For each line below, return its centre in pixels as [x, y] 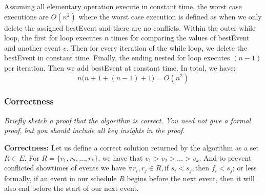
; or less [244, 168]
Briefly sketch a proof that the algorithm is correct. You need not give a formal [128, 120]
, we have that [120, 157]
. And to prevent [225, 157]
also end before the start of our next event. [71, 188]
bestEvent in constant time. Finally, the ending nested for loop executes [117, 58]
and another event [33, 47]
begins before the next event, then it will [191, 178]
